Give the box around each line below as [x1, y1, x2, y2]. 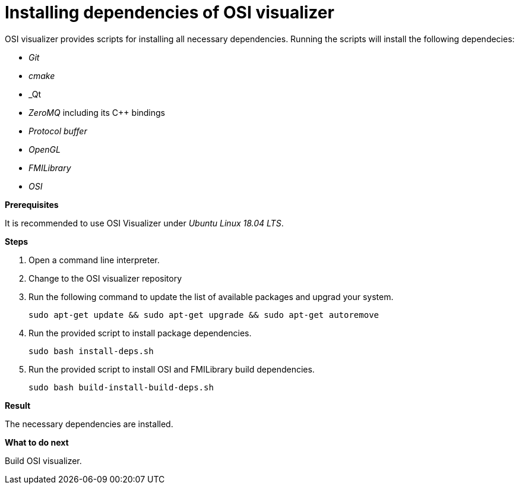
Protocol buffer [29, 125, 87, 136]
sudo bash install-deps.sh [29, 346, 154, 356]
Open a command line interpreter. [29, 254, 160, 265]
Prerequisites [5, 199, 59, 210]
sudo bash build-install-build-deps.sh [29, 382, 214, 392]
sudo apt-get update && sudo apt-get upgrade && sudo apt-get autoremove [29, 310, 379, 320]
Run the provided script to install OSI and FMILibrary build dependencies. [29, 364, 315, 374]
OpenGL [29, 144, 61, 154]
